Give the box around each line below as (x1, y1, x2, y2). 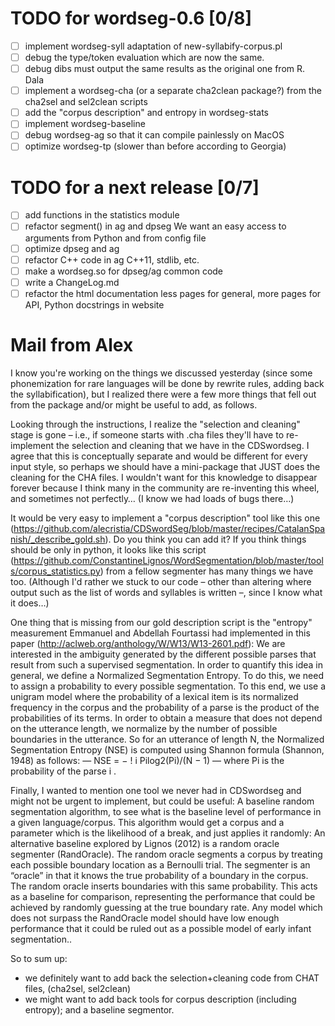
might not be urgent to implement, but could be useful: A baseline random (10, 795, 315, 807)
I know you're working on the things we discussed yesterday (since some (10, 367, 313, 379)
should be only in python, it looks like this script (10, 543, 207, 556)
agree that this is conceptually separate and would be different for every (10, 450, 308, 462)
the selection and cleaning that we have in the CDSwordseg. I (55, 439, 310, 451)
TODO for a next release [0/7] (10, 176, 260, 199)
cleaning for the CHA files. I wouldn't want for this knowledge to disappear (10, 471, 318, 483)
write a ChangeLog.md (24, 276, 120, 288)
